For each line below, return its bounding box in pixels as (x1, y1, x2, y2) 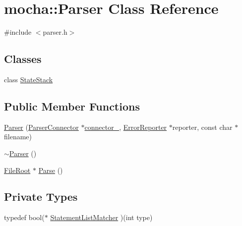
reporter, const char (172, 121, 233, 132)
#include (4, 27, 32, 37)
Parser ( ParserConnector (4, 121, 79, 132)
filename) (4, 131, 32, 142)
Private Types (4, 189, 78, 204)
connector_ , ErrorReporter (84, 121, 167, 132)
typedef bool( (4, 212, 45, 223)
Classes (4, 51, 42, 66)
